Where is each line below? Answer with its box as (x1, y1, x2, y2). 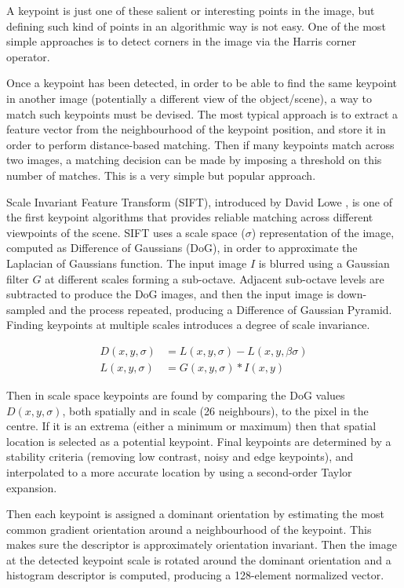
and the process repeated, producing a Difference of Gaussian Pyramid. (49, 301, 392, 317)
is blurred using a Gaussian (258, 254, 390, 271)
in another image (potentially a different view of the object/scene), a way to (6, 89, 373, 106)
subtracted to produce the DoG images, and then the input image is (6, 286, 334, 302)
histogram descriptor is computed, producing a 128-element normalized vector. (6, 567, 384, 583)
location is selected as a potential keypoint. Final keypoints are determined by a (6, 433, 391, 449)
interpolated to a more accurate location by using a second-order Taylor (6, 463, 352, 480)
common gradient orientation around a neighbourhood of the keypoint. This (6, 520, 372, 537)
